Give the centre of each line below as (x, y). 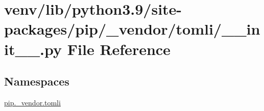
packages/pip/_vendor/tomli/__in (132, 29)
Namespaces (37, 81)
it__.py (33, 49)
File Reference (119, 49)
